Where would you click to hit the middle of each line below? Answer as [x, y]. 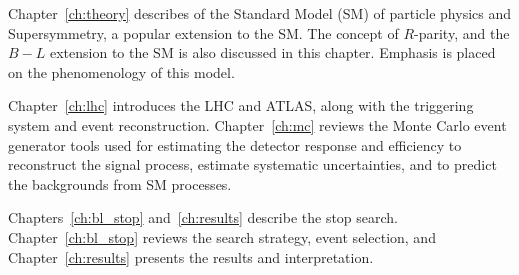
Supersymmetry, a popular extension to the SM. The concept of [203, 32]
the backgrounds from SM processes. [120, 183]
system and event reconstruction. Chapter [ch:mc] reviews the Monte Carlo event [257, 124]
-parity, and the [462, 32]
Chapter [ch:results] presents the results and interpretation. [191, 256]
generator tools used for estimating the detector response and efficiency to [235, 144]
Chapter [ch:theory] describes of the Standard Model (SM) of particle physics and [260, 13]
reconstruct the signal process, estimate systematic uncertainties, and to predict [252, 164]
